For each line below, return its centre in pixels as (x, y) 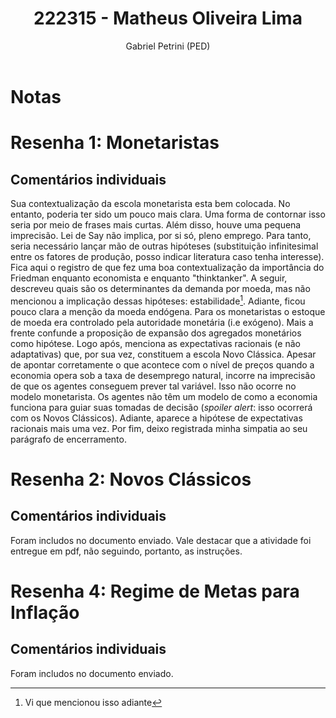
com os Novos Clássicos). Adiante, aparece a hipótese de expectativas (156, 418)
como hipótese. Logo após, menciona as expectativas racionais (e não (155, 343)
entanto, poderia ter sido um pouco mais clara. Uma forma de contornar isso (168, 214)
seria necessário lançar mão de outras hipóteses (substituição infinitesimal (164, 246)
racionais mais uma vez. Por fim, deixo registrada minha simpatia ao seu (159, 428)
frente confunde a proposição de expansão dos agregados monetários (156, 333)
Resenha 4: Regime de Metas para (155, 591)
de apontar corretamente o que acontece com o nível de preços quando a (162, 364)
